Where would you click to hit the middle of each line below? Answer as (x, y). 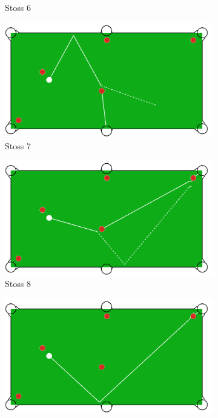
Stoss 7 (18, 145)
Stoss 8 (18, 284)
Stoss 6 (18, 7)
